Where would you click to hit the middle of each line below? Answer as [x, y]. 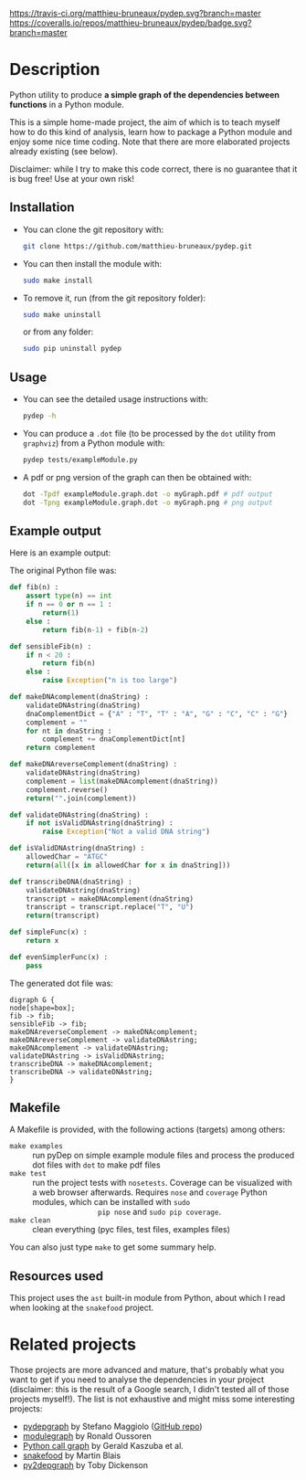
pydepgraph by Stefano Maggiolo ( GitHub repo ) [112, 1427]
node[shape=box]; [42, 1008]
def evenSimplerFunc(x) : [58, 957]
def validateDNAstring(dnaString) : [79, 815]
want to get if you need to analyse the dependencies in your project [137, 1380]
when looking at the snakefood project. [82, 1308]
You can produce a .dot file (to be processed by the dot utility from [149, 433]
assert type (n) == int [69, 596]
